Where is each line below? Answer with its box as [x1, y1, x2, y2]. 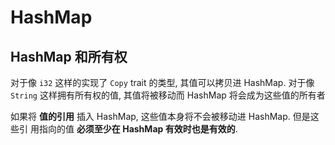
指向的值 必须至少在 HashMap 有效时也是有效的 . [38, 123, 238, 135]
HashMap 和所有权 [10, 48, 128, 65]
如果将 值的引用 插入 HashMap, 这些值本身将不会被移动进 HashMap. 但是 [10, 111, 311, 122]
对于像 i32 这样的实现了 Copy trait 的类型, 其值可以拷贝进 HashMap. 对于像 [10, 77, 315, 88]
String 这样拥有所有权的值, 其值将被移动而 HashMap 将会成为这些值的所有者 [10, 89, 326, 101]
